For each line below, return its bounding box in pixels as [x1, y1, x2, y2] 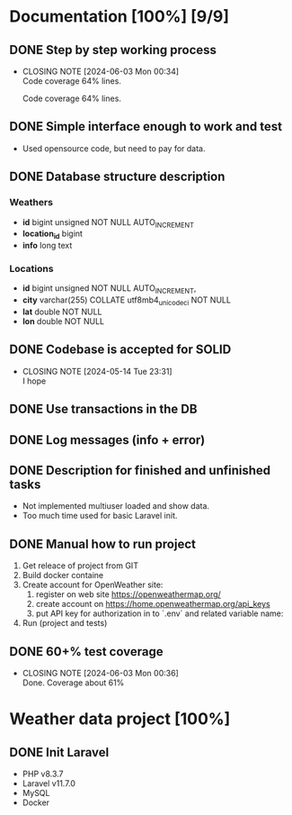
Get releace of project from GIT [22, 560, 139, 571]
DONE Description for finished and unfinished [9, 462, 271, 478]
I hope [22, 376, 47, 386]
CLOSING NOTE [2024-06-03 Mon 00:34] [22, 66, 180, 77]
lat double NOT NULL [22, 306, 102, 317]
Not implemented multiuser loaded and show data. [22, 501, 209, 512]
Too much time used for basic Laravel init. [22, 511, 178, 521]
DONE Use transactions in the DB [9, 402, 198, 417]
